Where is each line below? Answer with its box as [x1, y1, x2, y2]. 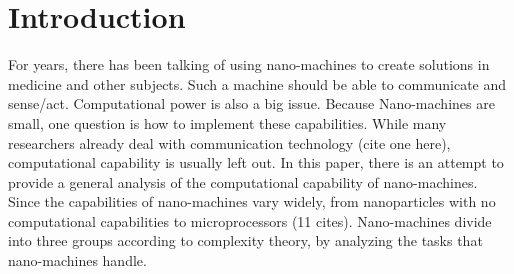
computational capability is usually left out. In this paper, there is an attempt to [8, 152, 504, 173]
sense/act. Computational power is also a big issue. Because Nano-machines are [8, 93, 495, 114]
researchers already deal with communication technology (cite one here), [8, 132, 451, 153]
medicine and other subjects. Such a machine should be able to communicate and [8, 73, 507, 94]
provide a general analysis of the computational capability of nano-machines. [8, 171, 478, 192]
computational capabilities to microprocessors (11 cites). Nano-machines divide [8, 210, 492, 231]
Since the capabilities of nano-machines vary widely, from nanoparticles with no [8, 191, 496, 212]
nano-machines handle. [8, 250, 147, 271]
